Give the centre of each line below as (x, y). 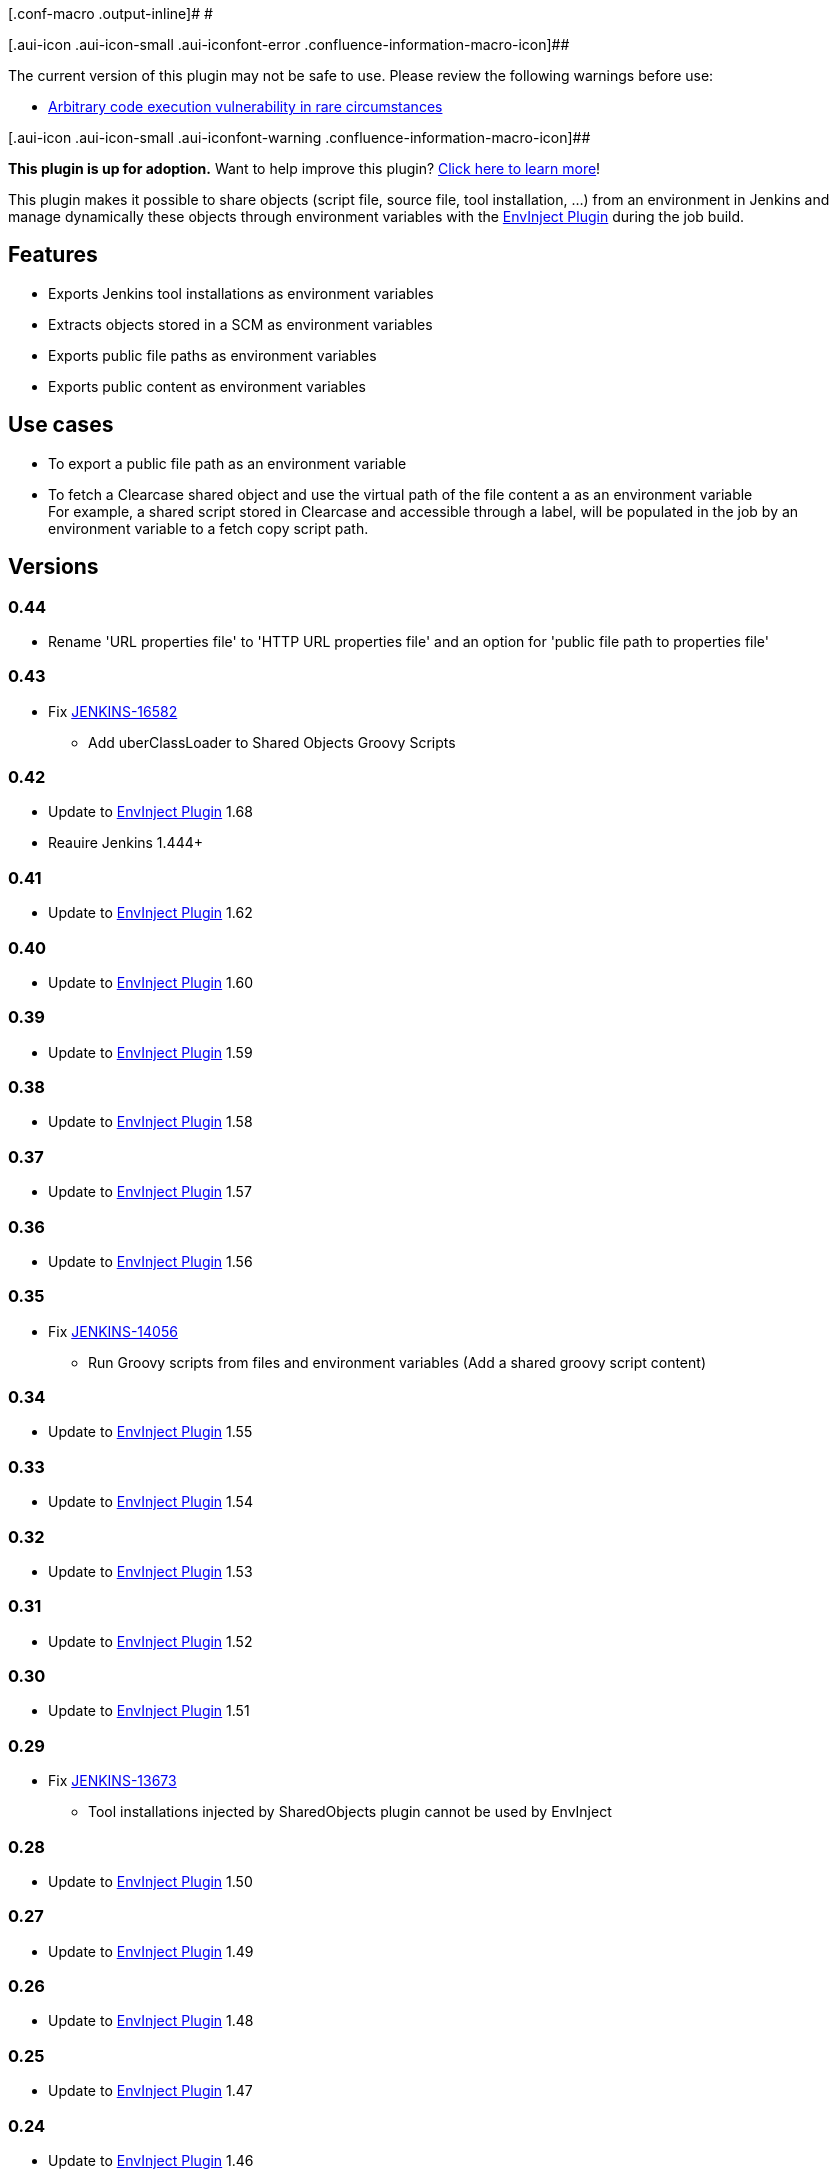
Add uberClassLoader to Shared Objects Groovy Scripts (272, 742)
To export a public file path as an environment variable (227, 463)
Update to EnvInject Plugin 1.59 (150, 1052)
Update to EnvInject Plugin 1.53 (150, 1571)
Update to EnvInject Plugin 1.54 (150, 1502)
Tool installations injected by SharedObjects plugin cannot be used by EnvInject (350, 1812)
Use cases (61, 425)
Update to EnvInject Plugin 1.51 (149, 1711)
